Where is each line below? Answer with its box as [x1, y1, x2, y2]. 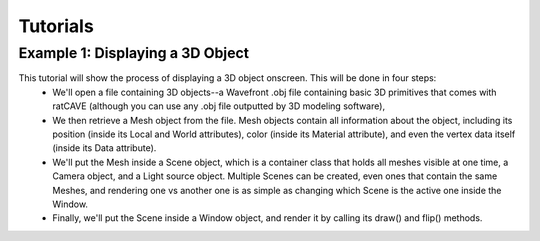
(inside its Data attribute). [52, 142, 157, 154]
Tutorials [18, 15, 94, 37]
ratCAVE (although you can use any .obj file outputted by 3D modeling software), [52, 100, 385, 112]
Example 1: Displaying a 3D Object [18, 44, 250, 62]
